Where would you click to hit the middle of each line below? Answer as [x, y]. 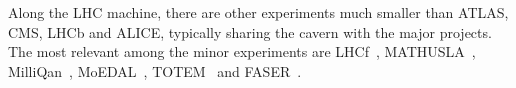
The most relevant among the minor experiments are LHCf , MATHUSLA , [242, 51]
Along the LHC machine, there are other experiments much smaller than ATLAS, [258, 12]
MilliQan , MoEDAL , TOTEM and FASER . [155, 70]
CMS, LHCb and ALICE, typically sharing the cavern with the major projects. [250, 31]
